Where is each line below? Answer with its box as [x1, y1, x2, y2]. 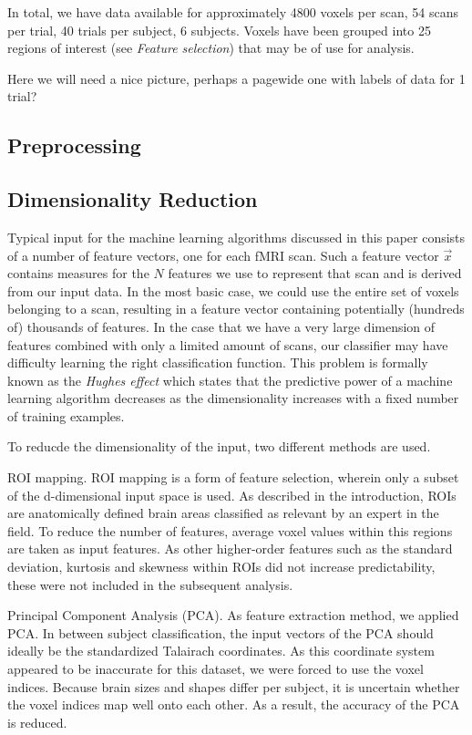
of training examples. [7, 406, 125, 425]
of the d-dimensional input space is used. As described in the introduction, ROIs [7, 485, 457, 504]
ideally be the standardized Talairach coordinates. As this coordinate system [7, 641, 435, 660]
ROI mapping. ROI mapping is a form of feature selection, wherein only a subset [7, 468, 459, 487]
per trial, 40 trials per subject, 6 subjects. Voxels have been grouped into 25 [7, 20, 431, 39]
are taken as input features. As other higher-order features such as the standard [7, 539, 453, 558]
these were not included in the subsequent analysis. [7, 575, 293, 594]
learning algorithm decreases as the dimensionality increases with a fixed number [7, 388, 459, 408]
